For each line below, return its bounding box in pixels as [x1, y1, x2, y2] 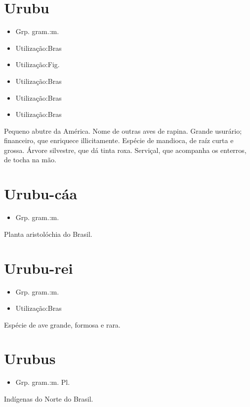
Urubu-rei [4, 258, 73, 278]
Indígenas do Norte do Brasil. [4, 394, 93, 404]
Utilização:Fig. [15, 59, 60, 70]
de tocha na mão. [4, 154, 56, 165]
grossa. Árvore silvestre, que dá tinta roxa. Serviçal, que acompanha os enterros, [4, 145, 247, 155]
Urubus [4, 348, 56, 369]
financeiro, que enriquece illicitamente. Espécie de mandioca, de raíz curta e [4, 135, 234, 146]
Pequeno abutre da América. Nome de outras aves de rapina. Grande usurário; [4, 125, 242, 136]
